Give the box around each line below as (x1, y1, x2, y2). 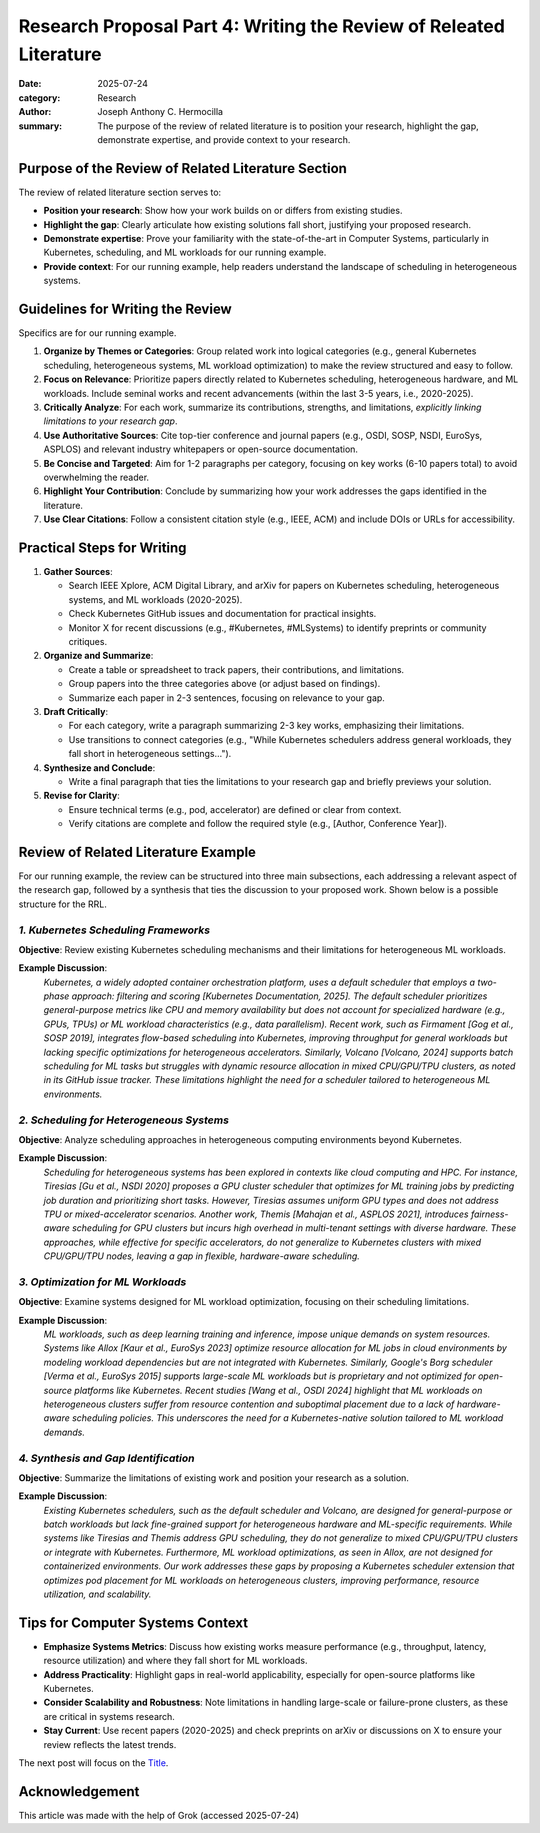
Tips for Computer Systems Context (18, 1614, 249, 1631)
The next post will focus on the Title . (18, 1757, 169, 1769)
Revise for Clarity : (43, 790, 120, 802)
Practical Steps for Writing (18, 539, 187, 556)
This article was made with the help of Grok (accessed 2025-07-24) (18, 1809, 300, 1821)
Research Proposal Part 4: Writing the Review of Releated (18, 15, 505, 37)
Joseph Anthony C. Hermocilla (97, 106, 224, 118)
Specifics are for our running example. (18, 327, 177, 339)
